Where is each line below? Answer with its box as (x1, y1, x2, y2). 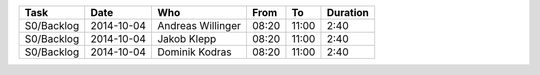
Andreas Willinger (156, 19, 242, 32)
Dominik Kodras (156, 45, 232, 59)
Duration (326, 6, 369, 19)
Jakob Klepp (156, 32, 217, 45)
